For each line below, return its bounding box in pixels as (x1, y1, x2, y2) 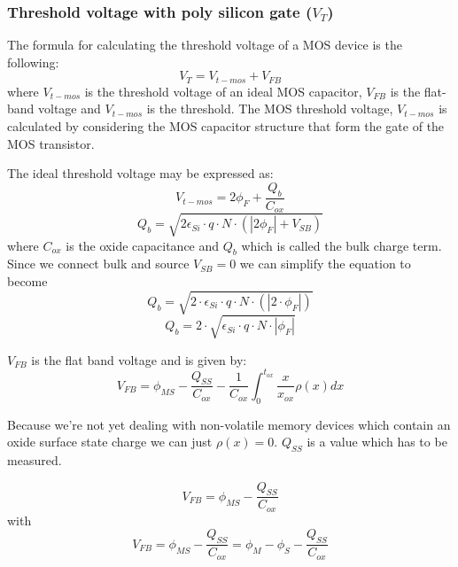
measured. (7, 451, 62, 470)
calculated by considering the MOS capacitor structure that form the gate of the (7, 117, 445, 136)
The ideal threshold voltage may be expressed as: (7, 164, 274, 183)
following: (7, 52, 59, 71)
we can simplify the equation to (239, 254, 411, 273)
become (7, 272, 48, 291)
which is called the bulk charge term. (241, 236, 442, 254)
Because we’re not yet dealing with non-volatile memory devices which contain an (7, 415, 451, 433)
